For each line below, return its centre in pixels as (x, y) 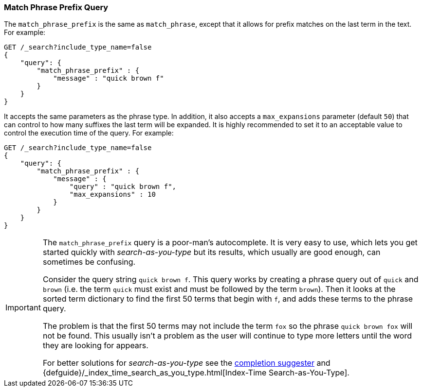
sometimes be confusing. (89, 262)
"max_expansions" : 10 (112, 195)
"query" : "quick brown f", (123, 187)
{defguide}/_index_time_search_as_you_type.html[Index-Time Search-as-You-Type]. (196, 373)
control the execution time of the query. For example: (89, 133)
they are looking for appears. (95, 346)
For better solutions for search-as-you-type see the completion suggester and (186, 363)
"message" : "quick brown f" (109, 78)
